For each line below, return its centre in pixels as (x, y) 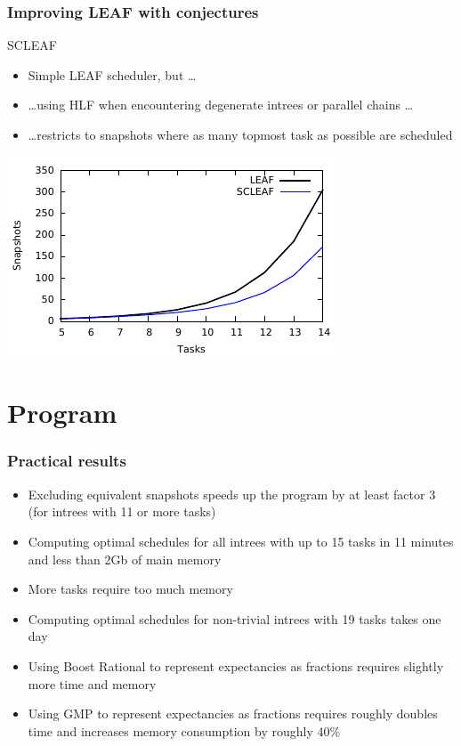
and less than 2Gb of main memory (125, 559)
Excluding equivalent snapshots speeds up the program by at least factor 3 (232, 494)
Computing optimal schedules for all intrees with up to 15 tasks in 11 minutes (241, 541)
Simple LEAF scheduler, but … (112, 74)
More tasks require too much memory (130, 589)
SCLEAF (32, 45)
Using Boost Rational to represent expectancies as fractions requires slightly (236, 665)
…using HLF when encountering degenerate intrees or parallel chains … (220, 105)
